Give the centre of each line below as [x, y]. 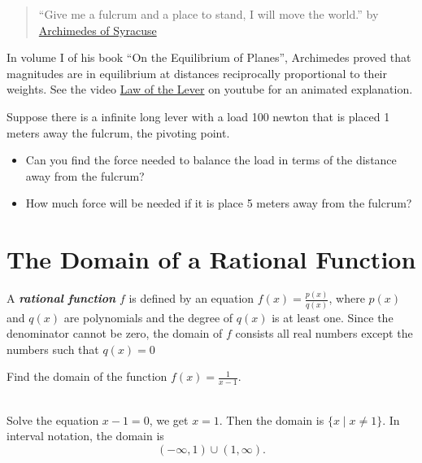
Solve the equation [53, 419]
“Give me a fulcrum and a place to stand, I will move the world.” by [209, 14]
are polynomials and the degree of [148, 317]
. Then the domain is [272, 419]
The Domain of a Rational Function [211, 259]
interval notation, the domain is [85, 436]
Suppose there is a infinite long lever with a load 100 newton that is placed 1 [198, 116]
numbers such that [53, 349]
